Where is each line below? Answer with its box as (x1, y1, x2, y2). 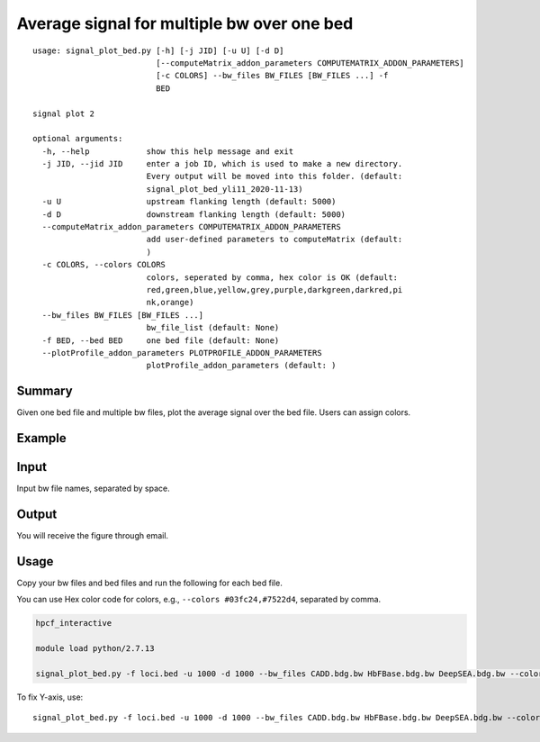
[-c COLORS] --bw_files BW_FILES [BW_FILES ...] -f (156, 70, 389, 81)
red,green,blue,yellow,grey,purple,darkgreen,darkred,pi (146, 285, 403, 294)
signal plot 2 (32, 108, 94, 119)
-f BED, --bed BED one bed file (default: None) (41, 335, 280, 346)
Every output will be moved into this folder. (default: (146, 171, 403, 182)
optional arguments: (32, 133, 123, 144)
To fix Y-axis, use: (16, 692, 84, 702)
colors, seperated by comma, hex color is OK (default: (146, 272, 399, 283)
